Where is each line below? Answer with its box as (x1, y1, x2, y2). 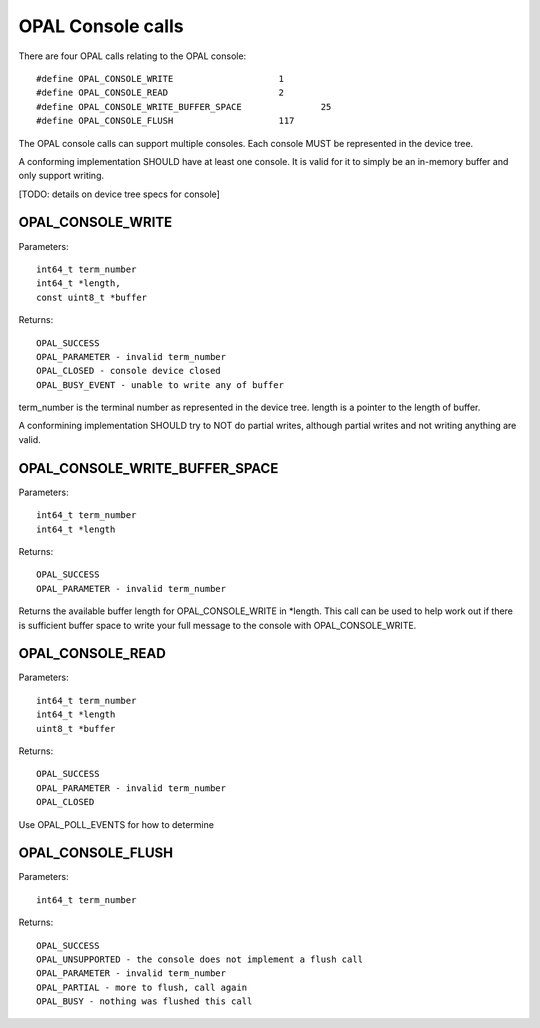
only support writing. (18, 170, 105, 182)
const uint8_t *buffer (36, 291, 148, 303)
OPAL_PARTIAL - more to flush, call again (36, 981, 248, 993)
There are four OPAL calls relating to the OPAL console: (18, 50, 247, 62)
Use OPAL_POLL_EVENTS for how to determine (18, 818, 215, 830)
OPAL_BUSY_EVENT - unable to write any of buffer (36, 379, 285, 390)
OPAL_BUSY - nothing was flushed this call (36, 996, 253, 1007)
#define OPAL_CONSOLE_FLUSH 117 (36, 115, 295, 127)
